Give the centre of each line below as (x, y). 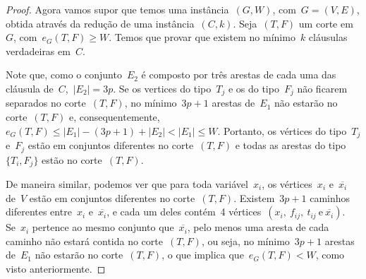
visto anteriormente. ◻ (56, 268)
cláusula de (30, 88)
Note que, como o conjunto (64, 75)
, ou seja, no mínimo (245, 241)
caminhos (330, 197)
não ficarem (322, 88)
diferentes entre (39, 212)
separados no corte (46, 103)
